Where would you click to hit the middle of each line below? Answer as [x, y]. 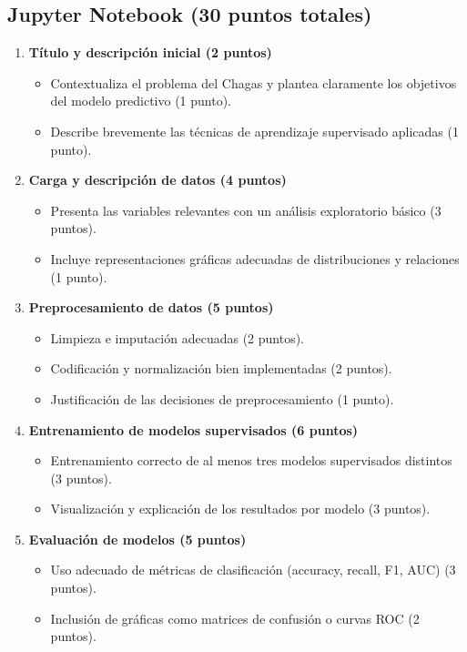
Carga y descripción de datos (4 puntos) [157, 180]
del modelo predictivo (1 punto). [141, 101]
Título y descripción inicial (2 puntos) [150, 52]
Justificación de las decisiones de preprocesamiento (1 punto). [222, 398]
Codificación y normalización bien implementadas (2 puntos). [221, 368]
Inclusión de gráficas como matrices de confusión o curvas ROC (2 [235, 618]
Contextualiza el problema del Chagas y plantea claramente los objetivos [254, 82]
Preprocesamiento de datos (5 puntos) [151, 307]
